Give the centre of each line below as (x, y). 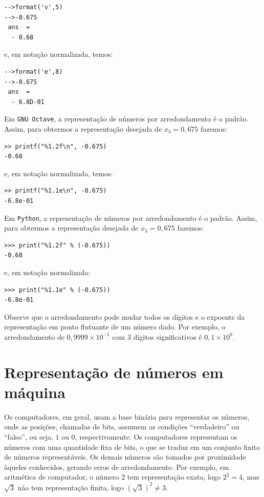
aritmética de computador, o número (62, 477)
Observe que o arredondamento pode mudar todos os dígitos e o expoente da (125, 316)
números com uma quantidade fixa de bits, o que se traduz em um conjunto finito (132, 447)
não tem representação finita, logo (71, 487)
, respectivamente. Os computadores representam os (156, 437)
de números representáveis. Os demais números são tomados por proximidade (125, 457)
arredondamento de (34, 336)
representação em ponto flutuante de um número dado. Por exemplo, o (115, 327)
